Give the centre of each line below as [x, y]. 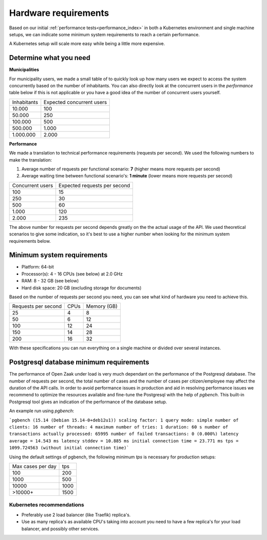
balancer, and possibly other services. [60, 529]
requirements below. [30, 241]
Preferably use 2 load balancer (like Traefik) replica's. [76, 515]
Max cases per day [34, 466]
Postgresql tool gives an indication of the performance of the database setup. [88, 402]
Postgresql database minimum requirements [79, 362]
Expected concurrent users [75, 102]
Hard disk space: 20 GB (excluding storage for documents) [82, 288]
